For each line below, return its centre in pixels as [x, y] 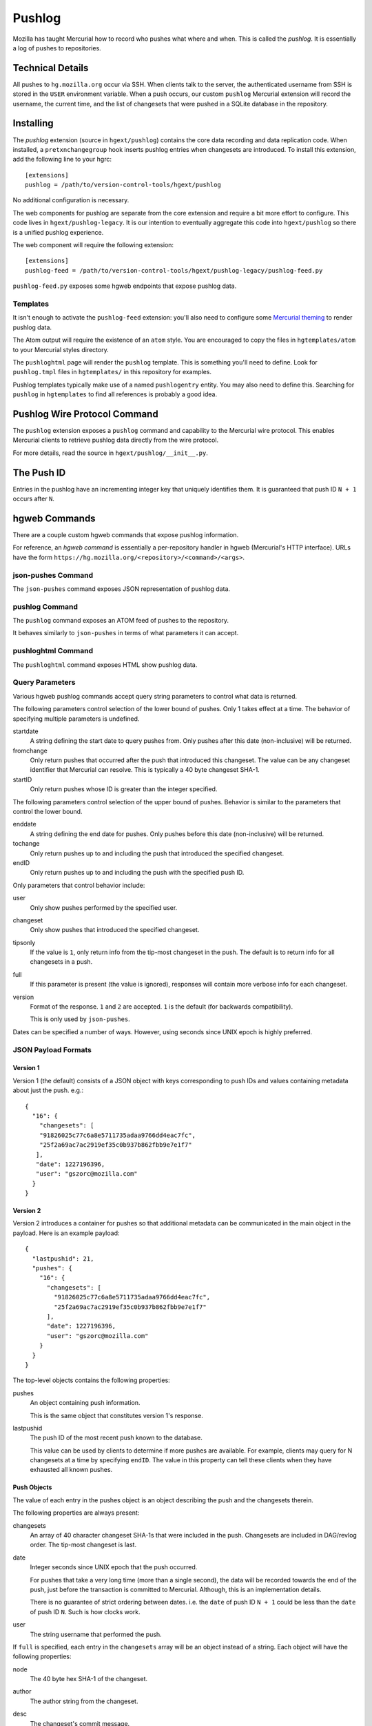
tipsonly [24, 942]
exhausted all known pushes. [71, 1470]
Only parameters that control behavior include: [79, 885]
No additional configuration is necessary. [71, 200]
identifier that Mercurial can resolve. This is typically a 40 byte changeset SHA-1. [145, 770]
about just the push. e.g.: [48, 1090]
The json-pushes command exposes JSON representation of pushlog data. [122, 589]
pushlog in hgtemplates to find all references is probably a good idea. [115, 394]
